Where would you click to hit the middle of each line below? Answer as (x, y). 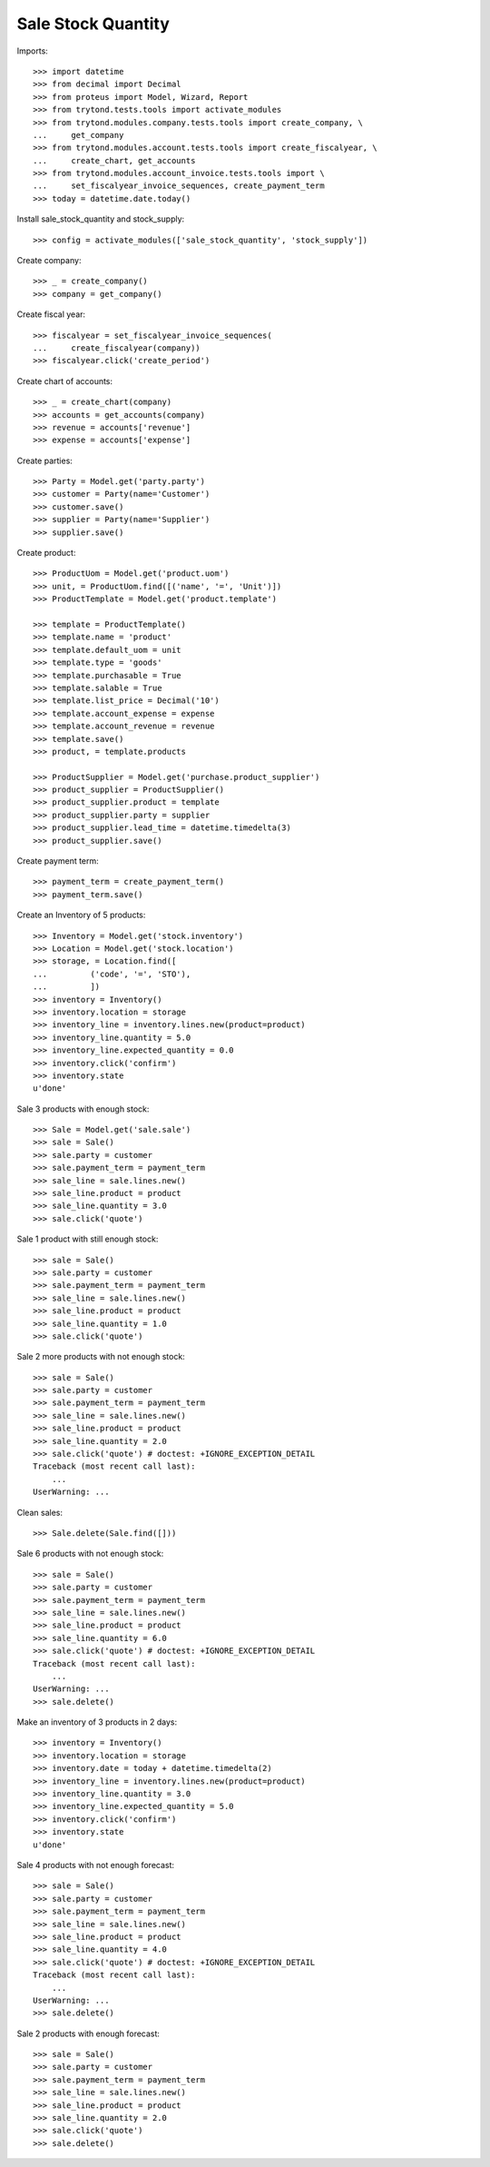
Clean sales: (40, 1512)
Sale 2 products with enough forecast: (88, 2033)
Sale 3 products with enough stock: (83, 1109)
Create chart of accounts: (65, 381)
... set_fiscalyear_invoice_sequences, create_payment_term (179, 186)
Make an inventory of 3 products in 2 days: (97, 1722)
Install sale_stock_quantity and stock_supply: (101, 219)
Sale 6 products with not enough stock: (90, 1554)
